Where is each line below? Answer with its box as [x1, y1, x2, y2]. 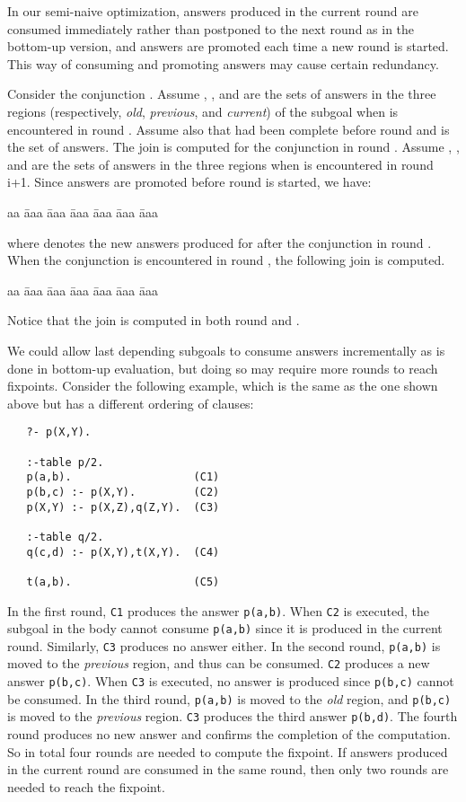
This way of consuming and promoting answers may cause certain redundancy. [7, 54, 439, 73]
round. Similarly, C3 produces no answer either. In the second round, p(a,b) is [7, 636, 441, 655]
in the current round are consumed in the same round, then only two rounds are [7, 760, 449, 779]
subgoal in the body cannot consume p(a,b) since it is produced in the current [7, 619, 443, 638]
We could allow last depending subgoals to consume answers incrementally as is [7, 340, 445, 359]
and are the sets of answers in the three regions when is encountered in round [7, 154, 434, 173]
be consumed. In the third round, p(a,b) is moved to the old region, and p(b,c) [7, 689, 452, 708]
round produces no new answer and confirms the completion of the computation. [7, 725, 451, 744]
